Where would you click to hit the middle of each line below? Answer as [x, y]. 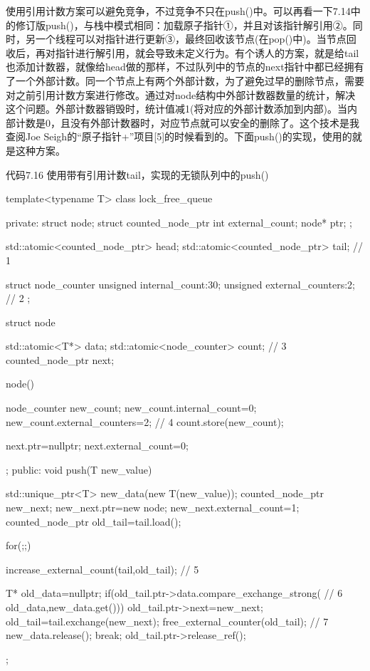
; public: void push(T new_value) [79, 469]
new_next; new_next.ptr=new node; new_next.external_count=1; [153, 508]
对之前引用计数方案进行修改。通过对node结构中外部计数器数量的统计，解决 [181, 94]
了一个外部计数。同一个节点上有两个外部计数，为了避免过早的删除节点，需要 [185, 80]
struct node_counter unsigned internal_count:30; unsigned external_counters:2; [180, 284]
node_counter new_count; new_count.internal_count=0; [131, 408]
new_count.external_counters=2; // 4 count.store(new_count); [145, 421]
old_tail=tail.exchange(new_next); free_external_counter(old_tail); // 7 [167, 621]
